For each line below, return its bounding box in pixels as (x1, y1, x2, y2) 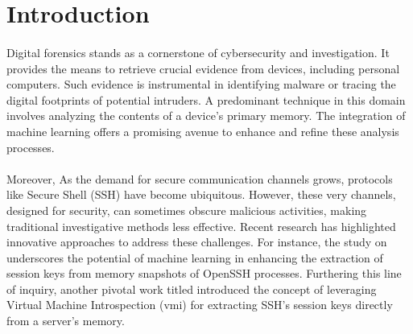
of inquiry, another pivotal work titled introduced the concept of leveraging (6, 280, 377, 297)
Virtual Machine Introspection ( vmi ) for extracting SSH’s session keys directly (6, 296, 393, 313)
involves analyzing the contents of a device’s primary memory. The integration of (6, 107, 406, 124)
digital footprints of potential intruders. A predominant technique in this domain (6, 91, 406, 108)
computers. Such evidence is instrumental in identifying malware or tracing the (6, 76, 396, 93)
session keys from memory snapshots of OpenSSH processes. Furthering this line (6, 265, 402, 282)
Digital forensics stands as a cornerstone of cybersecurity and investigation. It (6, 43, 390, 60)
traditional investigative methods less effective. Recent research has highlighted (6, 217, 396, 234)
